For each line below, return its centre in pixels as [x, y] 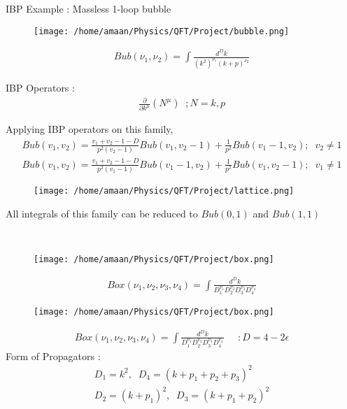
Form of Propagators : [53, 356]
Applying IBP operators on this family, [90, 129]
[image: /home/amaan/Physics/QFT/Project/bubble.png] [162, 31]
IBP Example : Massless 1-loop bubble [88, 8]
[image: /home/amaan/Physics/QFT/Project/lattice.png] [164, 191]
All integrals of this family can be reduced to [102, 213]
